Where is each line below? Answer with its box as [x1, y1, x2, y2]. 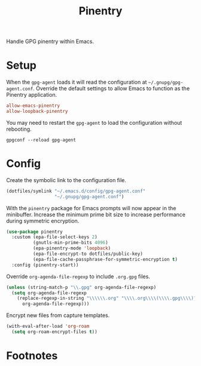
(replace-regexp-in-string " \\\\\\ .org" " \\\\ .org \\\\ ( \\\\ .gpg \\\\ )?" [17, 296, 199, 302]
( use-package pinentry [6, 229, 63, 235]
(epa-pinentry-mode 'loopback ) [32, 245, 111, 251]
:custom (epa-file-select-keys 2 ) [11, 234, 98, 240]
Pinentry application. [6, 91, 57, 99]
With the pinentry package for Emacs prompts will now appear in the [6, 204, 176, 211]
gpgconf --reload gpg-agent [6, 137, 77, 143]
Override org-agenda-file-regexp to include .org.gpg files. [6, 273, 151, 280]
